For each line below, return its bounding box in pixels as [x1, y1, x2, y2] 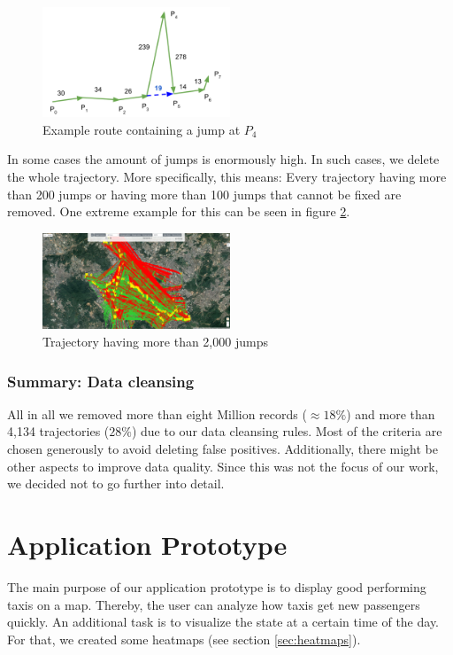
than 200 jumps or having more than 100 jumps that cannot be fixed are [7, 184, 402, 203]
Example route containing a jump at [42, 120, 241, 138]
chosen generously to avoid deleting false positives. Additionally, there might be [7, 440, 438, 458]
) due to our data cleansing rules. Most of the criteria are [131, 422, 442, 441]
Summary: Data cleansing [7, 370, 195, 392]
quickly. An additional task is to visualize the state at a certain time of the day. [7, 612, 440, 631]
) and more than [346, 404, 435, 423]
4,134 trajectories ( [7, 422, 110, 441]
